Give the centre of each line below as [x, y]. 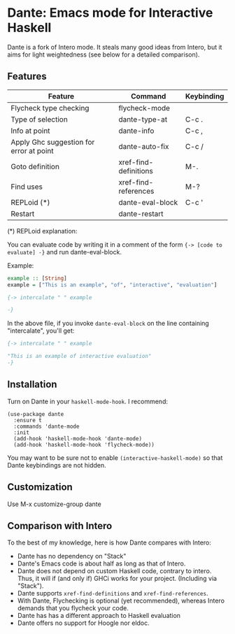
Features [27, 77]
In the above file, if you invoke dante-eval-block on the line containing [108, 324]
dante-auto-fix [144, 146]
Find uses [27, 187]
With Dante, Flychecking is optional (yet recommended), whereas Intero [121, 601]
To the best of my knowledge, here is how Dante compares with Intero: [109, 542]
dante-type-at [143, 119]
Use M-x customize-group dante [54, 504]
